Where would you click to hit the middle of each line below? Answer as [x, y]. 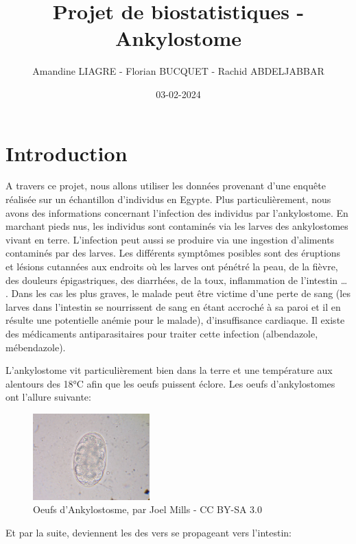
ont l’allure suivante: [48, 397]
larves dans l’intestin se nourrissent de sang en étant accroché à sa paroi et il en [173, 306]
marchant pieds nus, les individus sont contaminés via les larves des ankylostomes [177, 226]
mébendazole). [36, 347]
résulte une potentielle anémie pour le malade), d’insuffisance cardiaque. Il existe [175, 320]
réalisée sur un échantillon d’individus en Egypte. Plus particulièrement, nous [168, 199]
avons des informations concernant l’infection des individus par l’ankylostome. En [177, 212]
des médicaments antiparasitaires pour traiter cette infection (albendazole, [162, 333]
